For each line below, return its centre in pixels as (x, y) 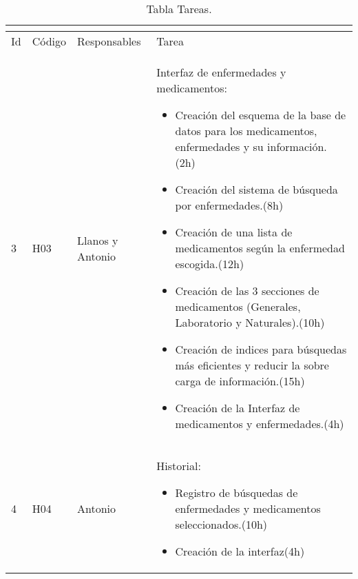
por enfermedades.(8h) (229, 205)
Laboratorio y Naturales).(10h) (250, 322)
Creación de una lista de (234, 232)
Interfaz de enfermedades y (221, 72)
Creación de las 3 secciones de (247, 291)
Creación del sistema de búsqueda (256, 189)
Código (49, 41)
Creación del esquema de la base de (261, 115)
